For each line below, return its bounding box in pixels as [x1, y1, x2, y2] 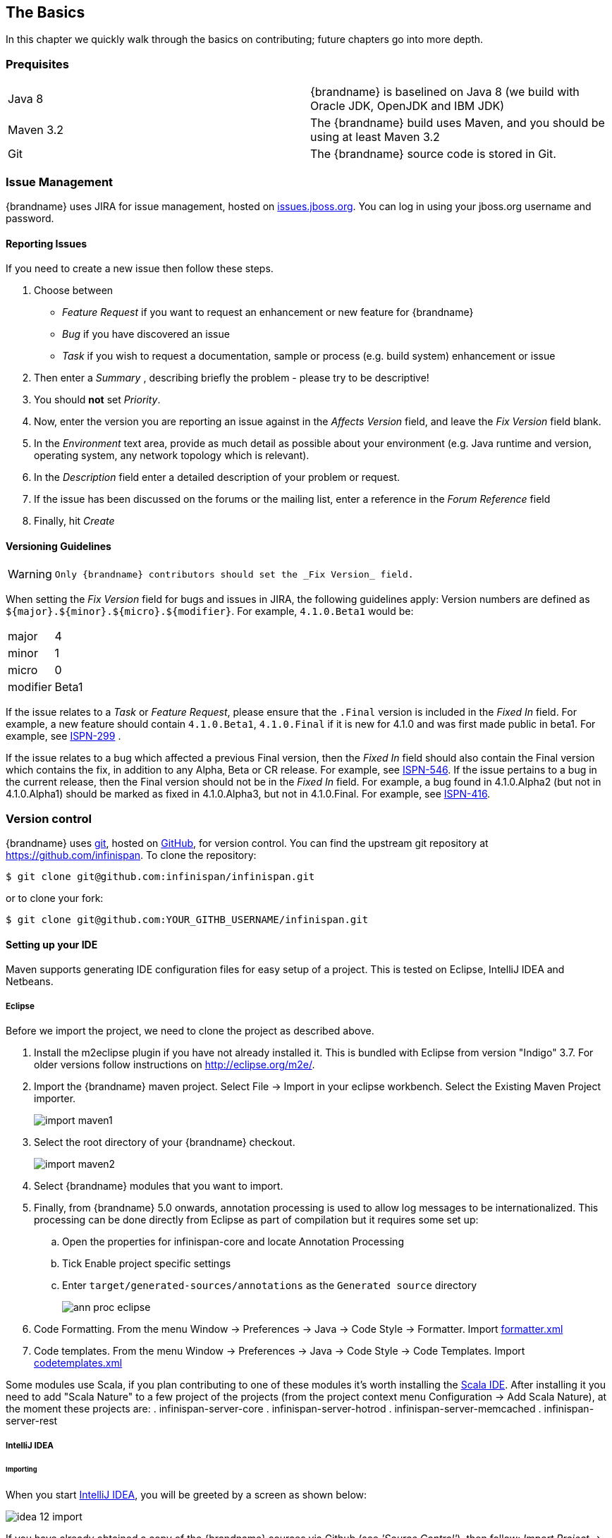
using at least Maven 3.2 [310, 130, 440, 145]
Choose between [34, 284, 114, 297]
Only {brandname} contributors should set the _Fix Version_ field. [54, 568, 414, 580]
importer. [34, 1092, 76, 1105]
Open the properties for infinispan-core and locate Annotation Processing [62, 1235, 404, 1248]
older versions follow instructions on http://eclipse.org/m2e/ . [34, 1058, 315, 1071]
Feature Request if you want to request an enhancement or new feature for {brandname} [62, 306, 474, 319]
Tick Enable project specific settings [62, 1257, 231, 1270]
